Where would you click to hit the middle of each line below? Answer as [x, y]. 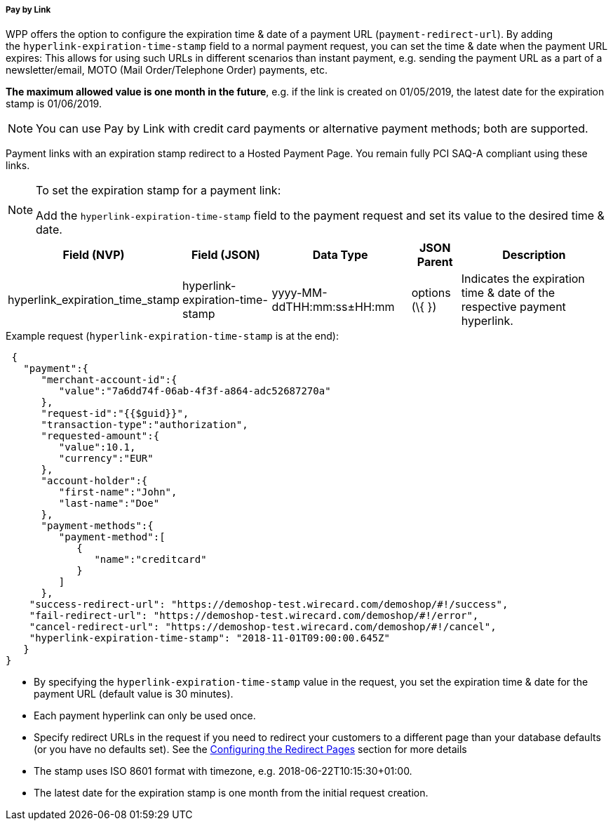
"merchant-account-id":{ [109, 380]
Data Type [340, 255]
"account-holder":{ [94, 481]
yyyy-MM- [299, 293]
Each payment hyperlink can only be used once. [145, 716]
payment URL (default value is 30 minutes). [134, 694]
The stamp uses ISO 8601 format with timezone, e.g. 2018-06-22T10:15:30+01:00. [223, 771]
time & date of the [508, 293]
